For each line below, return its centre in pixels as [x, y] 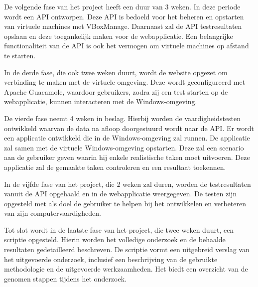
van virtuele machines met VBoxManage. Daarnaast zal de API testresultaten [123, 26]
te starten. [20, 55]
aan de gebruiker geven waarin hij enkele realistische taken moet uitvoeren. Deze [127, 157]
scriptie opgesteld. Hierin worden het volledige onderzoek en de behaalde [115, 239]
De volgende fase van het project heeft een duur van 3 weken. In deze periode [122, 6]
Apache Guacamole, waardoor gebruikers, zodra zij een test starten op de [116, 91]
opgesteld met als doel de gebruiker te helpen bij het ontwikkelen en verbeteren [125, 203]
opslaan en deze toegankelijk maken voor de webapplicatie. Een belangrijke [119, 36]
